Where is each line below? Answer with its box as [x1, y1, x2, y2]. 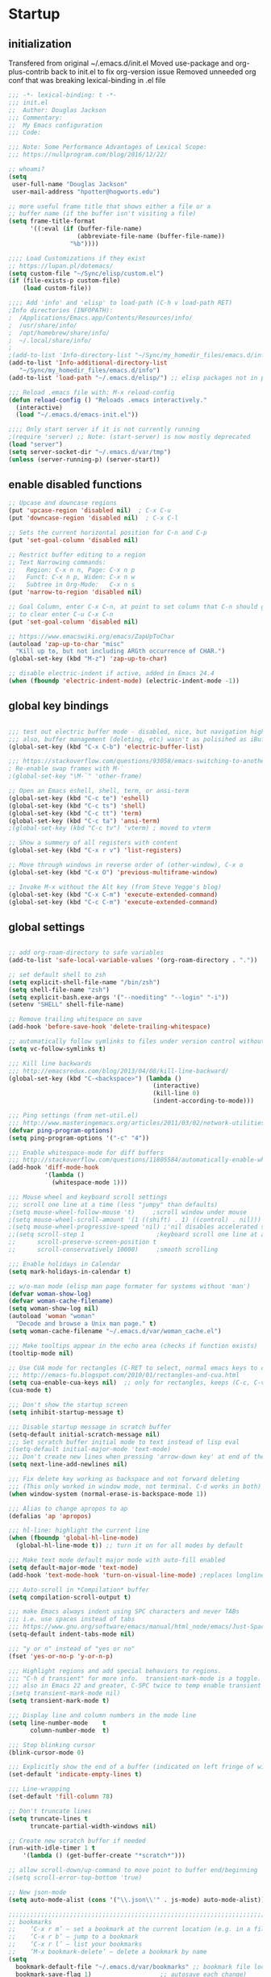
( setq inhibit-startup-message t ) [8, 1408, 125, 1416]
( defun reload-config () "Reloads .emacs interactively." [8, 396, 207, 404]
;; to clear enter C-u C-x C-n [8, 610, 114, 618]
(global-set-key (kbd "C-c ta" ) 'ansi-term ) [8, 816, 161, 825]
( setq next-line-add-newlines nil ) [8, 1461, 128, 1469]
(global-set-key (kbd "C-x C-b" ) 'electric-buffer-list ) [8, 743, 204, 751]
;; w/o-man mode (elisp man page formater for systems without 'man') [8, 1282, 251, 1291]
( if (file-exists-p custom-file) [8, 277, 121, 285]
